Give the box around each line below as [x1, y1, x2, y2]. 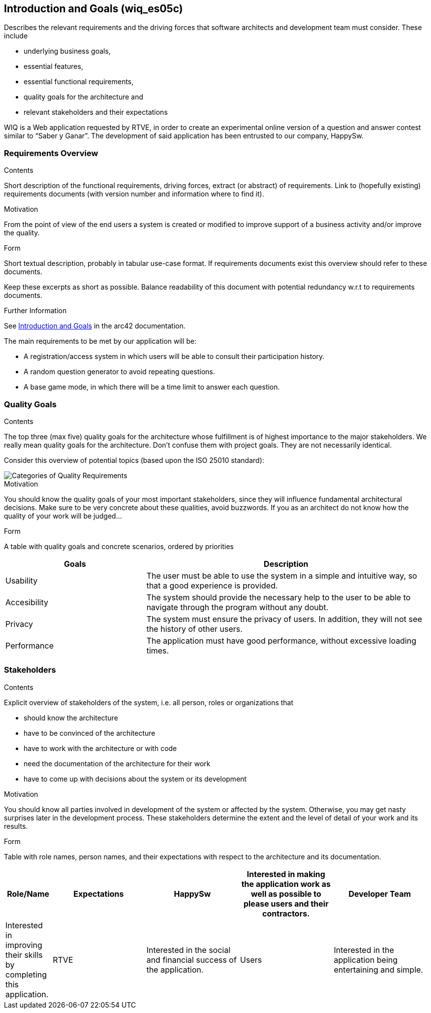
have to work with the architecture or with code [24, 744, 177, 752]
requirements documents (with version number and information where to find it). [4, 190, 264, 198]
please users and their [243, 898, 329, 909]
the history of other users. [146, 623, 243, 634]
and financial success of [146, 954, 237, 965]
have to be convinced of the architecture [24, 728, 155, 737]
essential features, [24, 62, 83, 71]
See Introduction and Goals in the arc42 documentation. [4, 322, 186, 330]
